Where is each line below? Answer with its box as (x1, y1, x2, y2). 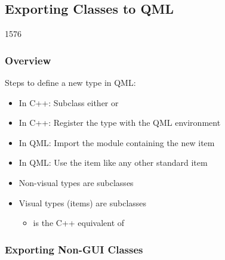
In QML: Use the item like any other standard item (19, 156, 208, 169)
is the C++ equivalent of (33, 216, 125, 229)
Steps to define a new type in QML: (5, 76, 136, 89)
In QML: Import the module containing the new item (19, 136, 215, 148)
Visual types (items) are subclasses (19, 196, 147, 209)
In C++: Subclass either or (19, 96, 119, 109)
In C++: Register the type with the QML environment (19, 116, 221, 129)
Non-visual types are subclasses (19, 176, 134, 188)
